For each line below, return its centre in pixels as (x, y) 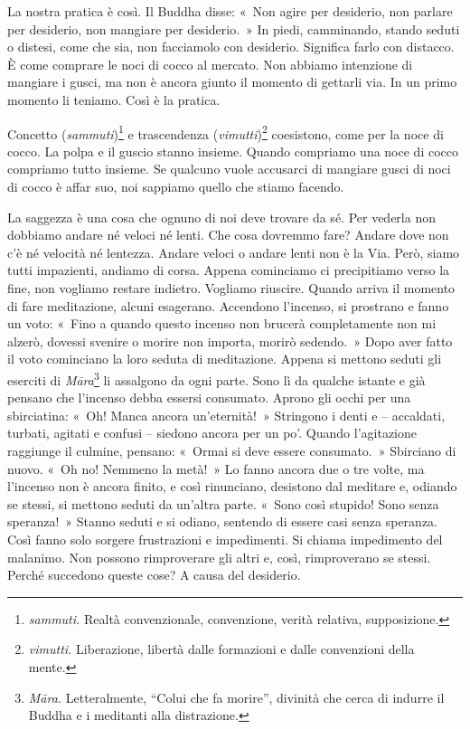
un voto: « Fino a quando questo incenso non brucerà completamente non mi (222, 323)
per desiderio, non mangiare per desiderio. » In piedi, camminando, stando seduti (234, 28)
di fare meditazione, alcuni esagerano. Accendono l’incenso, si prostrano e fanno (228, 305)
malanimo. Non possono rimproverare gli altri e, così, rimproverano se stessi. (219, 557)
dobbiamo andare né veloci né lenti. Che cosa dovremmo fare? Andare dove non (228, 235)
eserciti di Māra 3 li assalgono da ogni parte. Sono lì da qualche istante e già (216, 378)
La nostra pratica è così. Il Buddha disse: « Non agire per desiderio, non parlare (230, 11)
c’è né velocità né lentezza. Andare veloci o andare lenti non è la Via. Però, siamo (234, 252)
